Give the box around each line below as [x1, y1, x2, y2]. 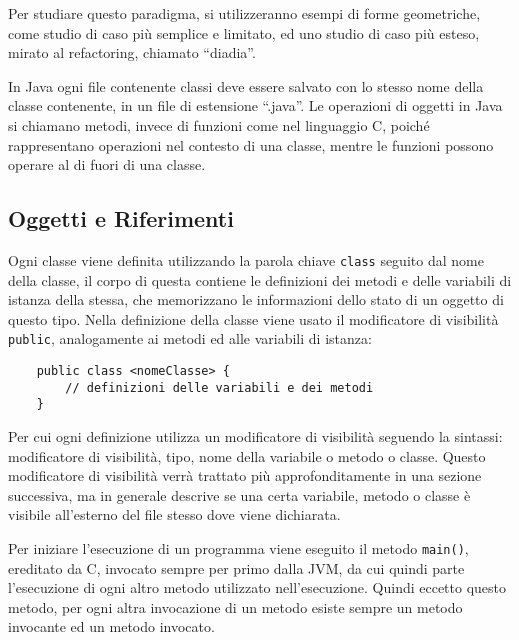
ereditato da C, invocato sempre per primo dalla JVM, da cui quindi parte [8, 557, 465, 578]
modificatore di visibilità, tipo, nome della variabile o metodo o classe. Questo [8, 445, 486, 466]
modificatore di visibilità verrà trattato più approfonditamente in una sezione [8, 465, 482, 486]
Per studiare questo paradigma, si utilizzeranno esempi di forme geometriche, [8, 3, 481, 23]
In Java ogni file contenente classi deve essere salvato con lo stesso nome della [8, 75, 484, 96]
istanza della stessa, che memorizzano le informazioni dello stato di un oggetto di [8, 289, 504, 310]
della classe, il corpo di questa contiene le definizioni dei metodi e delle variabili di [8, 269, 512, 290]
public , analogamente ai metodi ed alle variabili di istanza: [8, 328, 372, 349]
